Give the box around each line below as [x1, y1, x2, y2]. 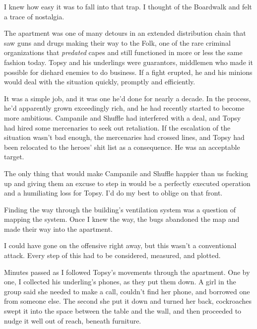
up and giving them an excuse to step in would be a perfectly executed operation [4, 178, 251, 188]
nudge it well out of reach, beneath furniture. [4, 315, 141, 326]
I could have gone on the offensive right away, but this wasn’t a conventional [4, 240, 237, 251]
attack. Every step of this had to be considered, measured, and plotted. [4, 250, 221, 261]
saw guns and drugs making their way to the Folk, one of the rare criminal [4, 37, 231, 48]
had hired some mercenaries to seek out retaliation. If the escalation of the [4, 122, 231, 132]
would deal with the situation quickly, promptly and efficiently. [4, 76, 195, 87]
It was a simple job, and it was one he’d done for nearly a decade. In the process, [4, 93, 251, 103]
